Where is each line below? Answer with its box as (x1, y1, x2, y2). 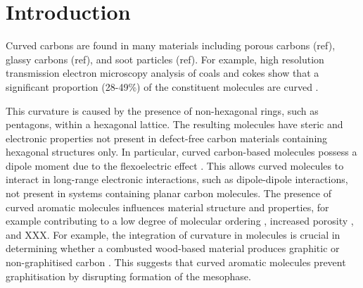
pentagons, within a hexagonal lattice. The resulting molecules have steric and (6, 117, 343, 132)
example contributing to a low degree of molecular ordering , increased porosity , (6, 213, 354, 228)
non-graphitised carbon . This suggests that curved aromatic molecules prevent (6, 255, 346, 270)
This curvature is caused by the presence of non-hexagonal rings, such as (6, 103, 319, 118)
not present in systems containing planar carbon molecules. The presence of (6, 186, 331, 201)
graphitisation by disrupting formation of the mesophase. (6, 268, 251, 283)
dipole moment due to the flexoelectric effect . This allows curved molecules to (6, 158, 344, 173)
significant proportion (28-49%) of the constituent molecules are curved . (6, 79, 319, 94)
